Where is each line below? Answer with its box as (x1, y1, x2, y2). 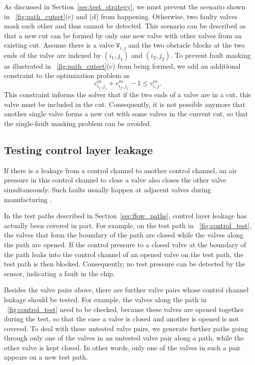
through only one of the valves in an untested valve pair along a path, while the (4, 333, 244, 343)
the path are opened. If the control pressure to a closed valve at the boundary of (4, 239, 246, 249)
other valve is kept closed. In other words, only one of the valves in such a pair (4, 342, 241, 352)
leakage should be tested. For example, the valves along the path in (4, 294, 207, 304)
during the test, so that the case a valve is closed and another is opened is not (4, 313, 239, 324)
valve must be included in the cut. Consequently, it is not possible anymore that (4, 99, 246, 109)
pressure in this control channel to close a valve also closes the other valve (4, 175, 227, 185)
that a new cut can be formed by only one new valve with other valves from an (4, 30, 242, 40)
